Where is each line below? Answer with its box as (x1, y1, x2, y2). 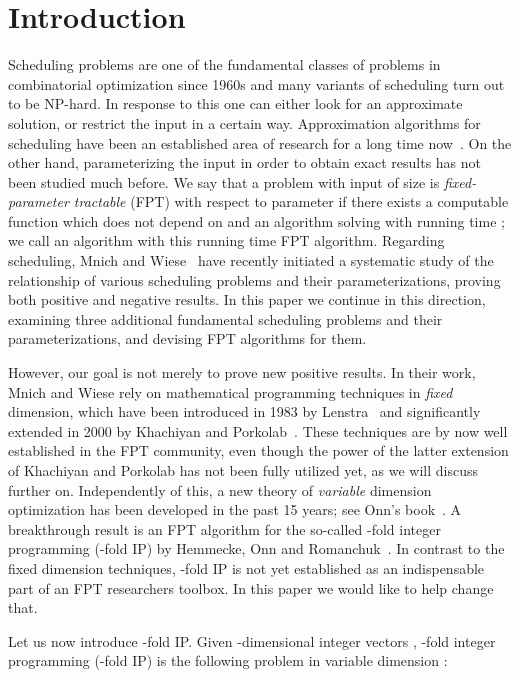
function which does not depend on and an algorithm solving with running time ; (8, 210, 505, 231)
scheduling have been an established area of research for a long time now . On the (8, 132, 512, 153)
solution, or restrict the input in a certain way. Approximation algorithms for (8, 112, 481, 133)
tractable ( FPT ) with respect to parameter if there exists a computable (73, 191, 509, 212)
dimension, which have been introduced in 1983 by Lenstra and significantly (8, 401, 481, 422)
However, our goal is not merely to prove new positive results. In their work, (8, 362, 476, 383)
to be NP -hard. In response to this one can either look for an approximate (8, 93, 463, 114)
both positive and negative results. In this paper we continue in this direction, (8, 289, 486, 310)
